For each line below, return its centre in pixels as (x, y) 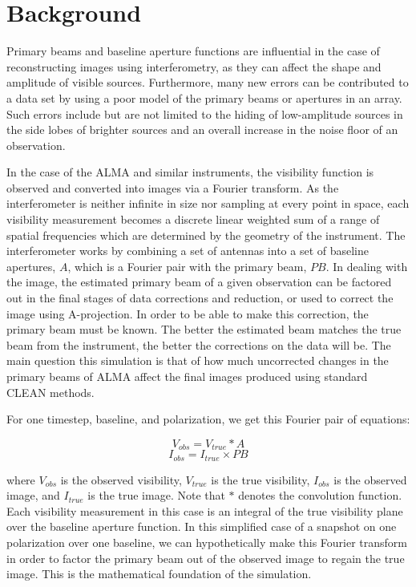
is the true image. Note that (156, 495)
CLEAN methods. (50, 392)
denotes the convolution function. (320, 495)
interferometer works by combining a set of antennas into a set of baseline (188, 251)
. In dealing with (367, 266)
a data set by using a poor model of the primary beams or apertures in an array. (204, 97)
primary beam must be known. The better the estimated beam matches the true (204, 329)
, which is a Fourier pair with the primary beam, (187, 266)
